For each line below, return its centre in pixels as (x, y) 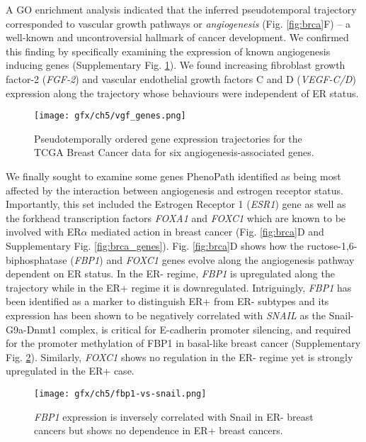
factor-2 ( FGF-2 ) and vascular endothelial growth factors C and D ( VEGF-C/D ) (181, 78)
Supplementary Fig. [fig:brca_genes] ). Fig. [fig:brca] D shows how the (155, 245)
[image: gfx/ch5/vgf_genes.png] (110, 116)
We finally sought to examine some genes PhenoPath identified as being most (173, 176)
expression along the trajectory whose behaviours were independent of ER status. (182, 93)
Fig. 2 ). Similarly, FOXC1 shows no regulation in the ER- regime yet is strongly (179, 357)
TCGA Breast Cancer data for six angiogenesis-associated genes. (174, 152)
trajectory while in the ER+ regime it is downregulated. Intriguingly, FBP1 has (179, 287)
